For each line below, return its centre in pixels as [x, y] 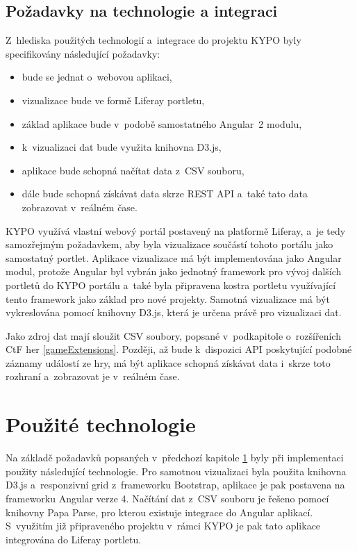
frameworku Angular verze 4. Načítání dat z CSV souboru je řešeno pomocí [167, 498]
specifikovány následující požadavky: [83, 53]
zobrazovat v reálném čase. [80, 207]
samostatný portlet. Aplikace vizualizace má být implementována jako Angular [174, 257]
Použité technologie [101, 424]
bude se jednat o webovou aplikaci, [97, 77]
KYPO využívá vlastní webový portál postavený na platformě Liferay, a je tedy [176, 230]
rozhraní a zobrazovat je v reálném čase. [93, 376]
